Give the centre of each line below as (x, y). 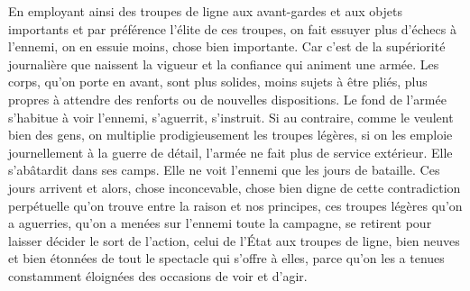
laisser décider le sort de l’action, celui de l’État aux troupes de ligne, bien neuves (234, 240)
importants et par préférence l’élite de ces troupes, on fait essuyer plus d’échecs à (232, 28)
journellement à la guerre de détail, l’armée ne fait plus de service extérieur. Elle (230, 152)
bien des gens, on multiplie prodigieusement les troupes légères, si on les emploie (230, 135)
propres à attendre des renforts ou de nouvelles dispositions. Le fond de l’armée (227, 99)
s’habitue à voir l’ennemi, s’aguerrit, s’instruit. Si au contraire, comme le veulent (231, 117)
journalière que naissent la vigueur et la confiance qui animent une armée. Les (224, 64)
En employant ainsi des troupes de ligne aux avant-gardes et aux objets (205, 11)
